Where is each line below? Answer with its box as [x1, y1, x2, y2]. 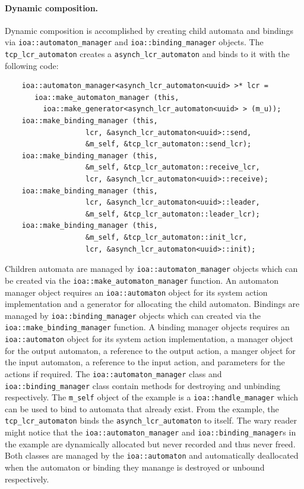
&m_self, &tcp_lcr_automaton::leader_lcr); [85, 209, 260, 218]
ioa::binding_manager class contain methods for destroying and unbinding [5, 379, 281, 391]
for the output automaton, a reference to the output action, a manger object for [5, 344, 296, 356]
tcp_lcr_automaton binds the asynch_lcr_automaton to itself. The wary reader [5, 414, 297, 427]
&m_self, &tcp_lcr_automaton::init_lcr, [85, 233, 248, 242]
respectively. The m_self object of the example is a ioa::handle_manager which [5, 391, 299, 403]
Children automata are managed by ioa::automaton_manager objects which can [5, 262, 298, 275]
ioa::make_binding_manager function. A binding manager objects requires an [5, 321, 290, 333]
